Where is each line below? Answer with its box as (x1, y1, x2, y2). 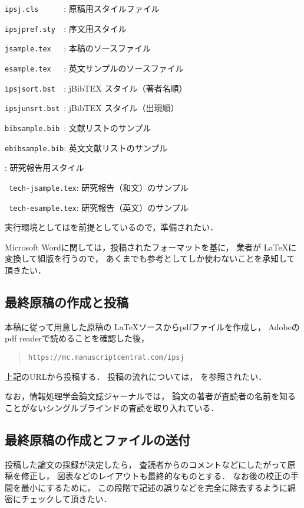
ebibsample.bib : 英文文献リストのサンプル (5, 141, 168, 154)
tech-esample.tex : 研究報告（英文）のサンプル (9, 201, 189, 213)
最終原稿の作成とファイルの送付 (5, 430, 190, 448)
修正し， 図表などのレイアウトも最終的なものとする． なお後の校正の (21, 470, 290, 482)
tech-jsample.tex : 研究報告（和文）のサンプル (9, 181, 189, 193)
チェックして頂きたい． (21, 493, 112, 505)
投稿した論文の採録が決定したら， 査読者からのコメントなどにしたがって (5, 458, 288, 470)
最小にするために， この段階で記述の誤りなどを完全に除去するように (21, 481, 288, 493)
